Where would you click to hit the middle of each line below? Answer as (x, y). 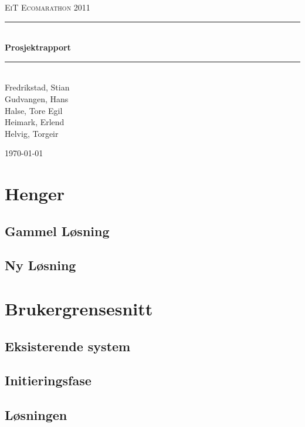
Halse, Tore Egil (34, 110)
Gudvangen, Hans (37, 98)
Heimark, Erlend (35, 122)
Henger (35, 194)
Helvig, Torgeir (32, 133)
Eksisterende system (68, 346)
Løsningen (36, 415)
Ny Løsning (40, 265)
